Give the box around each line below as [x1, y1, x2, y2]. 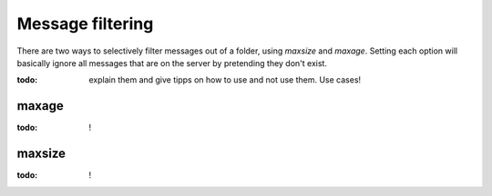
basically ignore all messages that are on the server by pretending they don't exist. [16, 57, 328, 68]
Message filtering [16, 14, 154, 34]
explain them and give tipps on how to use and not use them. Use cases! [88, 74, 362, 85]
